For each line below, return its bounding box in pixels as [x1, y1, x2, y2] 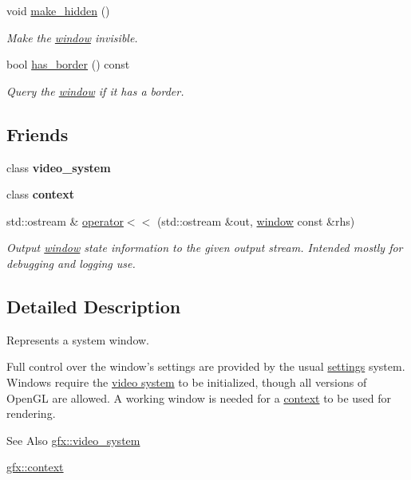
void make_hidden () [6, 2, 110, 18]
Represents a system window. [6, 331, 150, 348]
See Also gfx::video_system [6, 431, 140, 448]
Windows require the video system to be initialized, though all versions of [6, 373, 367, 390]
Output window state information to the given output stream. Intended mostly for [6, 239, 403, 256]
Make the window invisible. [6, 29, 138, 45]
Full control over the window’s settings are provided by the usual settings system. [6, 358, 405, 375]
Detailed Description [6, 293, 181, 318]
